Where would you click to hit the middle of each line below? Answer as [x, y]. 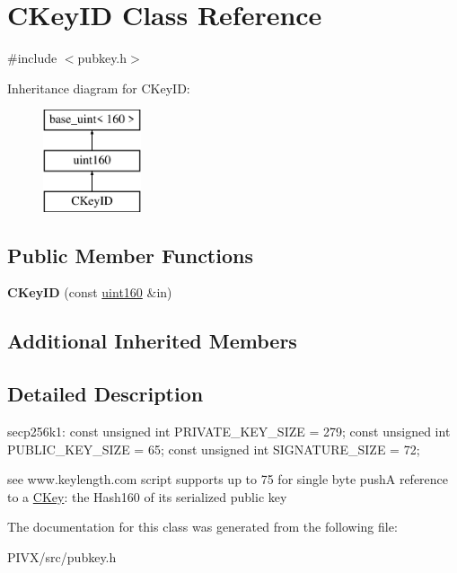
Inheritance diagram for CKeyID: [99, 88]
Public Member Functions [130, 255]
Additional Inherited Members [152, 341]
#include [32, 58]
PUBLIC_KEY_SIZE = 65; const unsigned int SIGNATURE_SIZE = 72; [214, 449]
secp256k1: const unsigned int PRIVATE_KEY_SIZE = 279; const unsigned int [229, 432]
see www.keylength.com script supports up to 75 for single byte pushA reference [228, 479]
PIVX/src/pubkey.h [62, 557]
